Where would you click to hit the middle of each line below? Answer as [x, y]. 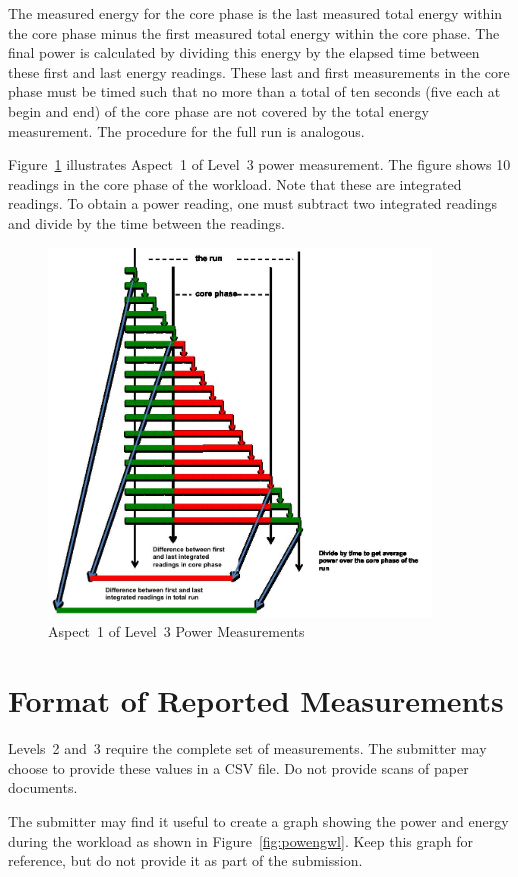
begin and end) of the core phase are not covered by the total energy [218, 110]
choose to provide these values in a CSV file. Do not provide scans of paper [238, 767]
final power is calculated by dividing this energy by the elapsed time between [244, 52]
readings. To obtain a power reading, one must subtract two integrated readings [252, 203]
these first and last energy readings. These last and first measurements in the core [259, 71]
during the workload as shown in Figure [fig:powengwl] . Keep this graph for [241, 840]
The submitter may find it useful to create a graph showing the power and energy [258, 820]
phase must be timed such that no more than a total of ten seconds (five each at [254, 91]
